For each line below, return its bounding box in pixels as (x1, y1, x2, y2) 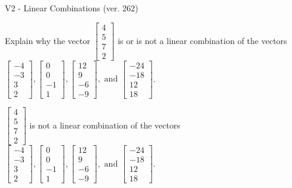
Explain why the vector (5, 34, 90, 46)
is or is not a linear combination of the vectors (118, 34, 287, 46)
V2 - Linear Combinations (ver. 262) (5, 2, 139, 14)
